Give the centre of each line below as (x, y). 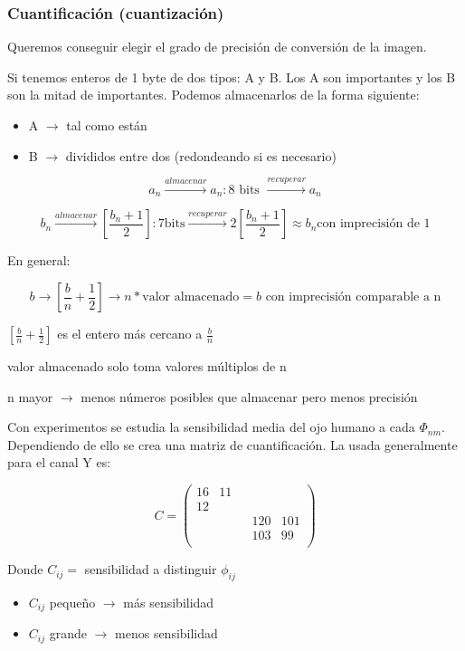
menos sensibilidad (166, 633)
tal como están (107, 125)
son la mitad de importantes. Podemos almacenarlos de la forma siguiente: (214, 95)
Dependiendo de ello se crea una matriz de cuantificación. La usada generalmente (232, 444)
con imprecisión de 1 (374, 224)
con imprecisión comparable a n (353, 297)
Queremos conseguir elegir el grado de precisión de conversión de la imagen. (217, 47)
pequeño (72, 603)
